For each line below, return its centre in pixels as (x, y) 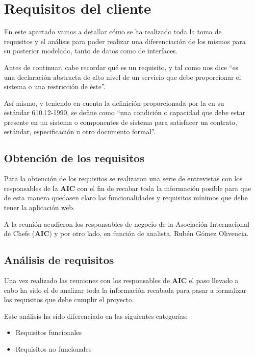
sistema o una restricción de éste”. (55, 86)
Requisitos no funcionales (53, 349)
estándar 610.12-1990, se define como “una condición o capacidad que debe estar (125, 112)
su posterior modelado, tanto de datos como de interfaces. (91, 51)
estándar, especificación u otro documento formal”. (80, 131)
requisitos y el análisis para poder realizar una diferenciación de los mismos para (125, 41)
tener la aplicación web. (39, 207)
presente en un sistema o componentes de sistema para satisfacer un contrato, (121, 122)
